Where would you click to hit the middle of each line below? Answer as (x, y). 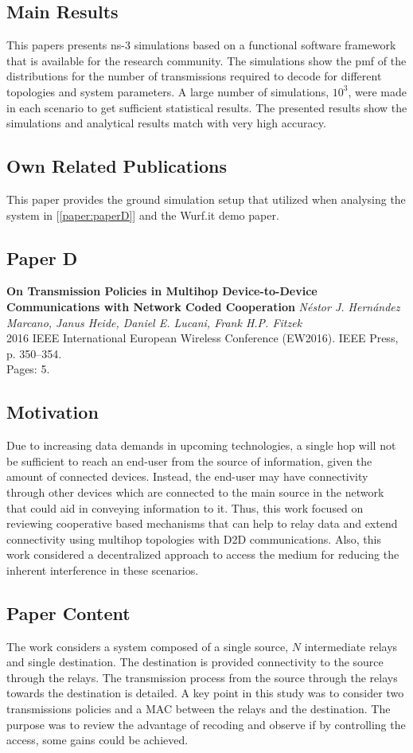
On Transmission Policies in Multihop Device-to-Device (162, 291)
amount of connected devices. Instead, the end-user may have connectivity (187, 476)
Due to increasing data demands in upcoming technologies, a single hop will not (201, 445)
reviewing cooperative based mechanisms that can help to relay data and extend (202, 523)
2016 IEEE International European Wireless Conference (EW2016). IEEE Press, (203, 338)
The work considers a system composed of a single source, (148, 646)
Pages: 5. (28, 369)
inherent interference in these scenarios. (103, 570)
